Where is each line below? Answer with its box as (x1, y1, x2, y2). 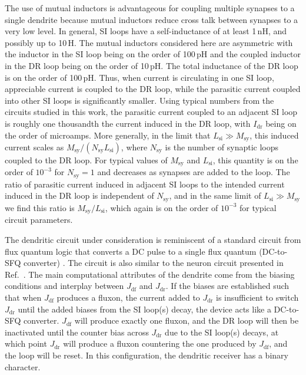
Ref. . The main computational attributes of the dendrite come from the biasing (5, 268, 295, 280)
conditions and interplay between (5, 279, 124, 292)
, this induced (250, 129, 299, 141)
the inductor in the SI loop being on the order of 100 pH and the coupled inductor (5, 48, 301, 60)
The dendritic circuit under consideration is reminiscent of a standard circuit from (5, 233, 301, 245)
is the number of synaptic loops (165, 140, 279, 153)
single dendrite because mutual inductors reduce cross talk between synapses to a (5, 13, 298, 25)
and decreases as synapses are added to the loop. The (97, 166, 290, 178)
